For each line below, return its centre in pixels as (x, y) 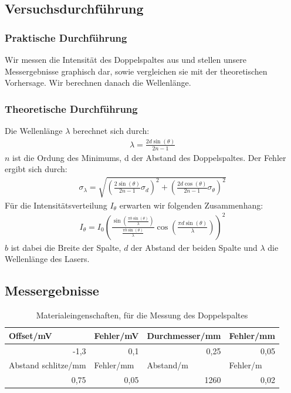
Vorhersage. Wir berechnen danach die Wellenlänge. (98, 83)
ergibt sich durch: (36, 169)
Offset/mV (31, 335)
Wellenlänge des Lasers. (47, 259)
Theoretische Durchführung (71, 108)
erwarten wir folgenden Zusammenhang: (191, 205)
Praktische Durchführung (66, 37)
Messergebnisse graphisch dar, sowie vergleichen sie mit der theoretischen (136, 71)
